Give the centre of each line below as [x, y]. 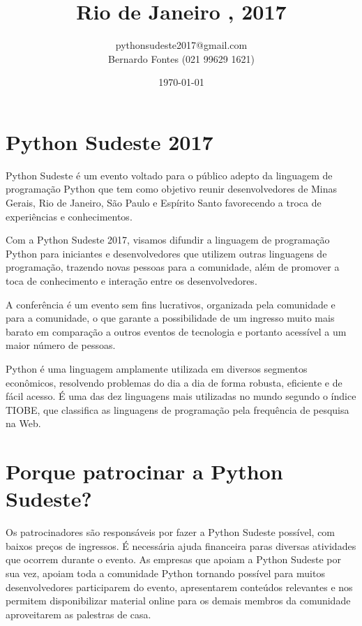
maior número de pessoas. [61, 345]
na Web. [23, 423]
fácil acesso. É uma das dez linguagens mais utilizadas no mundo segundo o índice [181, 396]
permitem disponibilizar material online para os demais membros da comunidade [178, 601]
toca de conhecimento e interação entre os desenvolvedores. [131, 281]
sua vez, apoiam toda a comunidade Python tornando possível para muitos [165, 573]
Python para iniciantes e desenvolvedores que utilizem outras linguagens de [166, 253]
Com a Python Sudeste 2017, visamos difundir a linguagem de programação [168, 240]
